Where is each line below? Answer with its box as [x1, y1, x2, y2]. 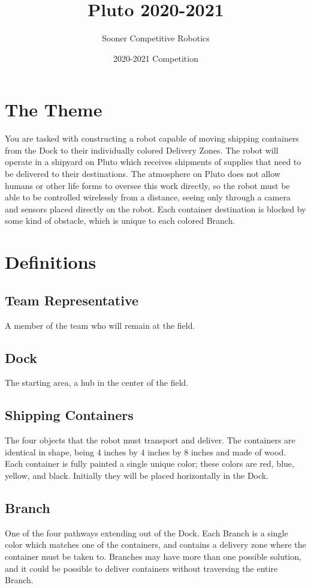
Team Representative [5, 290, 139, 309]
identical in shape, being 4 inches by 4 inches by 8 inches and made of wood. [5, 445, 286, 458]
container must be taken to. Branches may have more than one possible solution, [5, 550, 301, 562]
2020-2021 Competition [113, 52, 198, 64]
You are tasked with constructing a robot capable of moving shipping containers [5, 132, 299, 145]
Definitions [5, 250, 96, 274]
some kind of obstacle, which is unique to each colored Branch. [5, 214, 235, 227]
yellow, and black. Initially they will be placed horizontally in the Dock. [5, 469, 269, 481]
